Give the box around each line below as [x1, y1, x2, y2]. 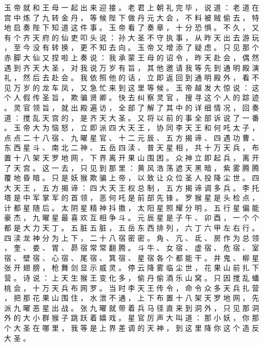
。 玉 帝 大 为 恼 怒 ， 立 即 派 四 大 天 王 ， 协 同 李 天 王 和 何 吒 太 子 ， [4, 122, 259, 133]
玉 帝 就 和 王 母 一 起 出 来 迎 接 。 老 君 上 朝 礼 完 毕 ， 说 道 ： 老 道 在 [4, 2, 259, 12]
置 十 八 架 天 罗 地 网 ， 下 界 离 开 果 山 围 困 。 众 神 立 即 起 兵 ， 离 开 [4, 152, 259, 163]
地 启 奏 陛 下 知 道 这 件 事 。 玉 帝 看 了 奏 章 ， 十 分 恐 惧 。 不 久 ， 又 [4, 22, 259, 33]
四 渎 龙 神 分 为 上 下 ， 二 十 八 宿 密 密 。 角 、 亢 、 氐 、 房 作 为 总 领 [4, 232, 259, 243]
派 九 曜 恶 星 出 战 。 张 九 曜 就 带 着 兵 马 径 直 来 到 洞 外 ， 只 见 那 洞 [4, 302, 259, 313]
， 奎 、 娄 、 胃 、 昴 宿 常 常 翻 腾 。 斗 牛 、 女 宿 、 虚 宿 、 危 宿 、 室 [4, 242, 259, 253]
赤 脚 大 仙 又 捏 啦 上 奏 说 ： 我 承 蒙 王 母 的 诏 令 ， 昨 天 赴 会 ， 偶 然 [4, 52, 259, 62]
